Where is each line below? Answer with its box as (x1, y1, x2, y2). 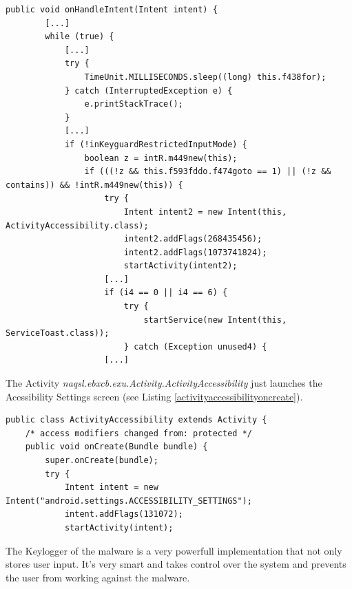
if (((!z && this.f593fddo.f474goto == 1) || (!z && (84, 167, 331, 177)
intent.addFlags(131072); (64, 509, 183, 520)
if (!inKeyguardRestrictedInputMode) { (64, 139, 247, 149)
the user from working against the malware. (6, 570, 190, 584)
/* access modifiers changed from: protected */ (25, 428, 252, 438)
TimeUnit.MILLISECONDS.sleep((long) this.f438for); (84, 72, 327, 82)
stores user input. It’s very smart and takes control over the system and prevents (6, 557, 346, 571)
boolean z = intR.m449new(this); (84, 153, 238, 163)
